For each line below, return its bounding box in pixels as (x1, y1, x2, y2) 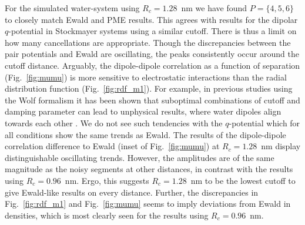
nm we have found (181, 2, 247, 14)
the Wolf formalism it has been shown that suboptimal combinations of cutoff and (5, 93, 300, 106)
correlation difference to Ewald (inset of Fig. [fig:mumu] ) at (5, 140, 220, 152)
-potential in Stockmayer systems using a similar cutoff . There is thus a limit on (8, 25, 297, 37)
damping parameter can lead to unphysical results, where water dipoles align (5, 105, 281, 117)
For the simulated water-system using (5, 2, 140, 14)
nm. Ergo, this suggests (65, 174, 149, 186)
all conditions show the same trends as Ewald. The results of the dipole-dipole (5, 128, 286, 140)
